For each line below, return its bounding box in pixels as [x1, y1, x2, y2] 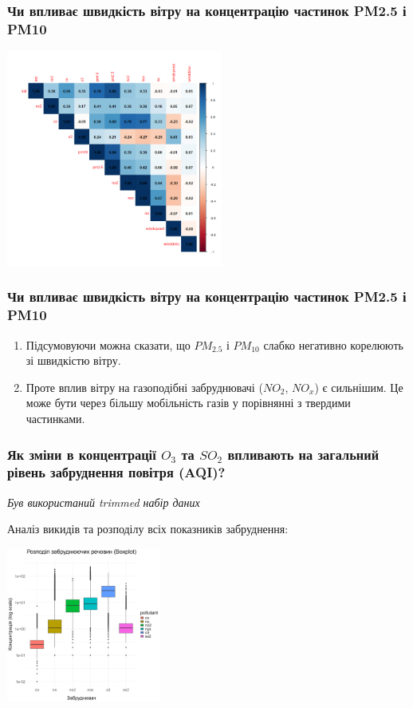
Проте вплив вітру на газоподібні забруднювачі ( [26, 378, 263, 395]
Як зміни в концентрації [7, 444, 156, 464]
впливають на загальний [227, 444, 380, 464]
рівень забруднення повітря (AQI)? [7, 462, 226, 482]
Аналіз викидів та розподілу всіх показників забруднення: [7, 520, 289, 537]
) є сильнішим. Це [314, 378, 403, 395]
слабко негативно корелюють [263, 336, 403, 353]
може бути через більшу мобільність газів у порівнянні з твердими [26, 394, 351, 411]
